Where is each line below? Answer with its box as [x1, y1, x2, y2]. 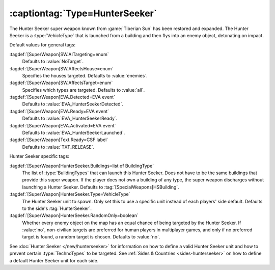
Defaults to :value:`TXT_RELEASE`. [22, 144, 95, 150]
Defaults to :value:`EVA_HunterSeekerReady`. [22, 115, 118, 122]
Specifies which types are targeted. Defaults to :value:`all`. [22, 87, 145, 93]
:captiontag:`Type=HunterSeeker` [9, 8, 157, 19]
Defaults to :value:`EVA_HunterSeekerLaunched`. [22, 130, 125, 136]
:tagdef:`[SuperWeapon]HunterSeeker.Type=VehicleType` [9, 191, 130, 197]
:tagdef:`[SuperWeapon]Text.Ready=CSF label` [9, 137, 108, 143]
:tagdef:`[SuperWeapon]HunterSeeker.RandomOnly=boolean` [9, 212, 139, 219]
